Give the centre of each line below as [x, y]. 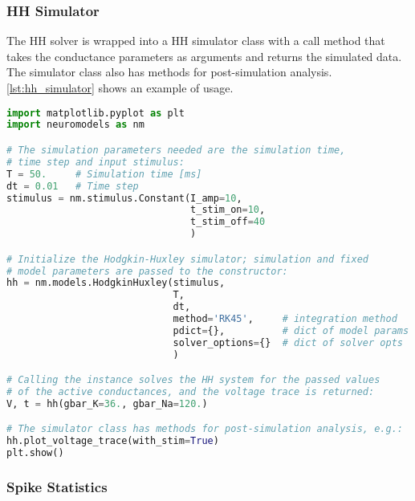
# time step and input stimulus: [96, 162]
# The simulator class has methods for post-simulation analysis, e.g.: [205, 429]
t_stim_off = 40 [228, 222]
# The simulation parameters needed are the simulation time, [176, 150]
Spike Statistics [57, 487]
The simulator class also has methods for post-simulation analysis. [169, 72]
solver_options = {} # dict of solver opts [288, 342]
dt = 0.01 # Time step [73, 186]
